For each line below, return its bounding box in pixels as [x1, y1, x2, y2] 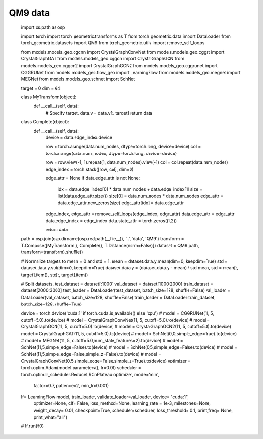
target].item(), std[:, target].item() [21, 272, 88, 278]
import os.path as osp [21, 24, 65, 30]
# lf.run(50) [21, 423, 44, 429]
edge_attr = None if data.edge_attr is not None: [45, 175, 140, 181]
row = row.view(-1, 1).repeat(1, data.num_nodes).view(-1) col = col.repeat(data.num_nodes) [45, 159, 228, 165]
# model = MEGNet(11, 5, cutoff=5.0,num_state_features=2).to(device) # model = [21, 338, 183, 344]
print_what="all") [33, 414, 68, 420]
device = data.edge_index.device [45, 134, 112, 141]
